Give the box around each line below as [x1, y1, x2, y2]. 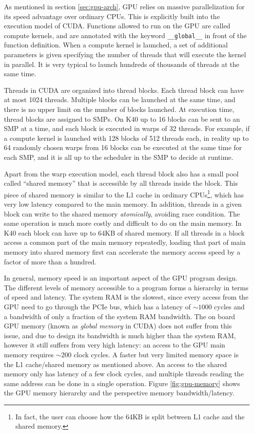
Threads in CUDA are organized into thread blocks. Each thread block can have [4, 85, 244, 95]
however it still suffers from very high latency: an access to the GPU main [4, 340, 225, 350]
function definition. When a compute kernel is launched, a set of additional [4, 40, 228, 50]
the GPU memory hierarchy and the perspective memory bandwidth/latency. [4, 388, 234, 398]
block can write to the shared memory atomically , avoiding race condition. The [4, 208, 240, 218]
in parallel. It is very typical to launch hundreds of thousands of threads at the [4, 59, 239, 69]
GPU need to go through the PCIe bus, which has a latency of [4, 301, 191, 311]
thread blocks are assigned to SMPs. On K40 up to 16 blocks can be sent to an [4, 113, 240, 124]
